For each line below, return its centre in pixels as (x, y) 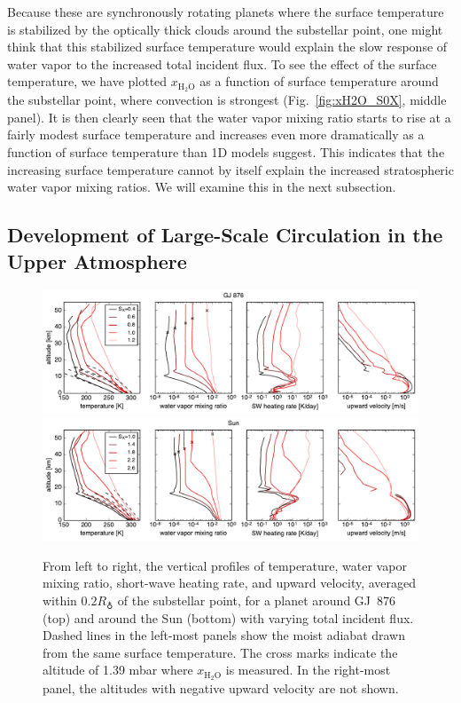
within (60, 600)
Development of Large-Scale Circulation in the (225, 235)
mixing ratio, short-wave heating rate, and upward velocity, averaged (230, 583)
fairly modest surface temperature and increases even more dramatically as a (216, 134)
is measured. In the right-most (308, 670)
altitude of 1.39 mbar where (118, 670)
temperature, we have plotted (87, 81)
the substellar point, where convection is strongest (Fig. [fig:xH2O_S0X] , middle (227, 100)
